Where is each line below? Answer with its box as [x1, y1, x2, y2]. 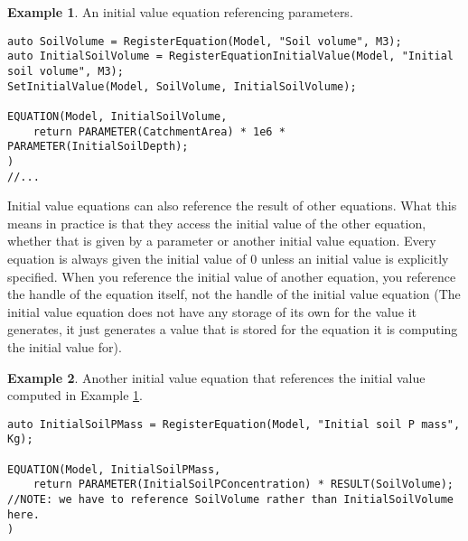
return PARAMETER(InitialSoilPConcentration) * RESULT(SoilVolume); [33, 478, 454, 491]
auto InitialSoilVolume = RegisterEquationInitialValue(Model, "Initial [7, 50, 454, 63]
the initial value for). [7, 337, 122, 356]
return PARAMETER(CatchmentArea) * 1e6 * [33, 125, 285, 138]
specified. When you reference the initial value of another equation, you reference [7, 266, 456, 285]
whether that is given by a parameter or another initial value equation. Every [7, 231, 436, 250]
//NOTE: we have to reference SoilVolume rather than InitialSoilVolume [7, 492, 454, 506]
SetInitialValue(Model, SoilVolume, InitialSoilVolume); [7, 79, 357, 93]
